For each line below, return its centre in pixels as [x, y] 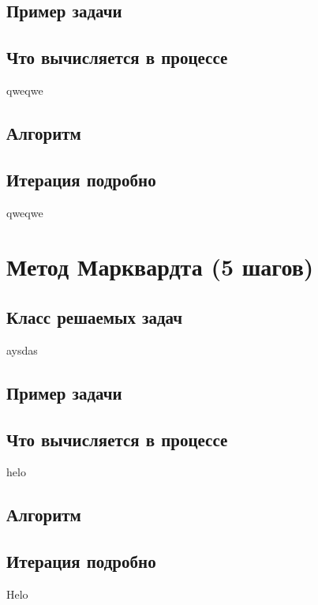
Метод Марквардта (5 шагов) [160, 267]
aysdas [22, 349]
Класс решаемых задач [95, 316]
